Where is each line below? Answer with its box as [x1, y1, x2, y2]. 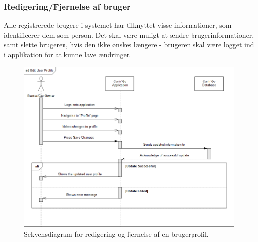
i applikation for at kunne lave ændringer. [4, 49, 131, 59]
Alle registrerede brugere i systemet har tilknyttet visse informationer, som [4, 20, 232, 30]
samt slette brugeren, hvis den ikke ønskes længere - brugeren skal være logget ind [4, 39, 254, 50]
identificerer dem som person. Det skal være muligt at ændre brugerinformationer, [4, 29, 254, 40]
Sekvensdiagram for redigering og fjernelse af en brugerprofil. [24, 228, 209, 239]
